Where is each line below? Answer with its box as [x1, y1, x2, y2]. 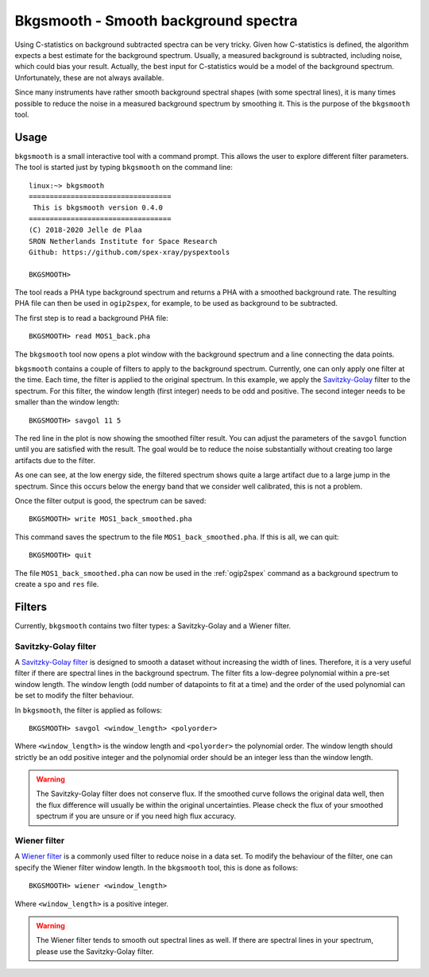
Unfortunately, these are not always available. [14, 72, 164, 83]
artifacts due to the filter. [14, 455, 95, 465]
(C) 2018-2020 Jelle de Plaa [29, 226, 142, 234]
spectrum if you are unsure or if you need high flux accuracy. [36, 811, 237, 821]
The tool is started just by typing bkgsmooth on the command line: [14, 163, 234, 172]
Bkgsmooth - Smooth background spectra [14, 12, 298, 29]
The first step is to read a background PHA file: [14, 313, 168, 322]
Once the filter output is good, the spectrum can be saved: [14, 496, 207, 505]
